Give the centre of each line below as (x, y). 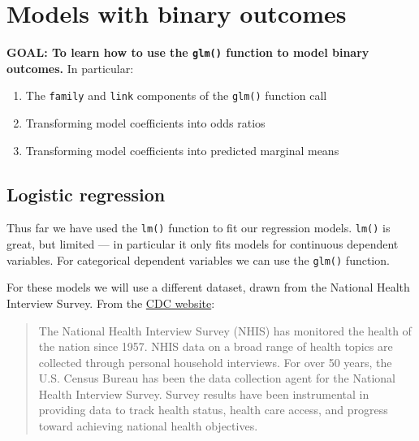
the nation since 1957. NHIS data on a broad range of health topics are (216, 346)
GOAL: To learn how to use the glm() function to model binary (188, 52)
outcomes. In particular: (70, 68)
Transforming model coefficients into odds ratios (145, 123)
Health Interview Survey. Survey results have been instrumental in (204, 393)
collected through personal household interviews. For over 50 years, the (215, 362)
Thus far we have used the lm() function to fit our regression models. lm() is (199, 228)
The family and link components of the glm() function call (176, 95)
